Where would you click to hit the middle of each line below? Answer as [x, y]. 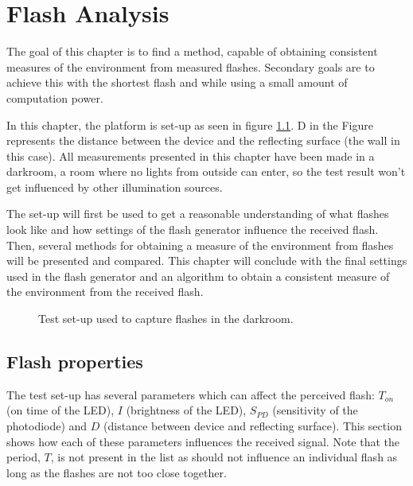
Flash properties [75, 362]
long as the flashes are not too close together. [117, 472]
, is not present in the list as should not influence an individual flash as [224, 457]
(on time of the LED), [60, 410]
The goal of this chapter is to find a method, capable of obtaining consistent [192, 51]
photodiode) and [47, 426]
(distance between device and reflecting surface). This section [253, 426]
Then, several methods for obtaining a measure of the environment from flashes [200, 245]
